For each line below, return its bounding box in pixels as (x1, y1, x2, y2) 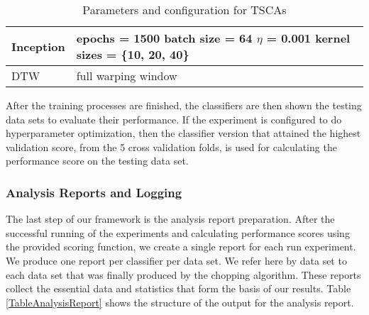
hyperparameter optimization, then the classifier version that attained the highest (6, 126, 361, 140)
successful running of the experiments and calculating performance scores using (6, 225, 350, 240)
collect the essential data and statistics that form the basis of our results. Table (6, 281, 351, 296)
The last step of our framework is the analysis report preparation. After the (6, 211, 335, 226)
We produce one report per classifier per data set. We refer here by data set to (6, 253, 347, 267)
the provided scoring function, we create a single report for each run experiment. (6, 239, 356, 254)
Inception (11, 38, 65, 55)
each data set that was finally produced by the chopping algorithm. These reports (6, 267, 361, 282)
